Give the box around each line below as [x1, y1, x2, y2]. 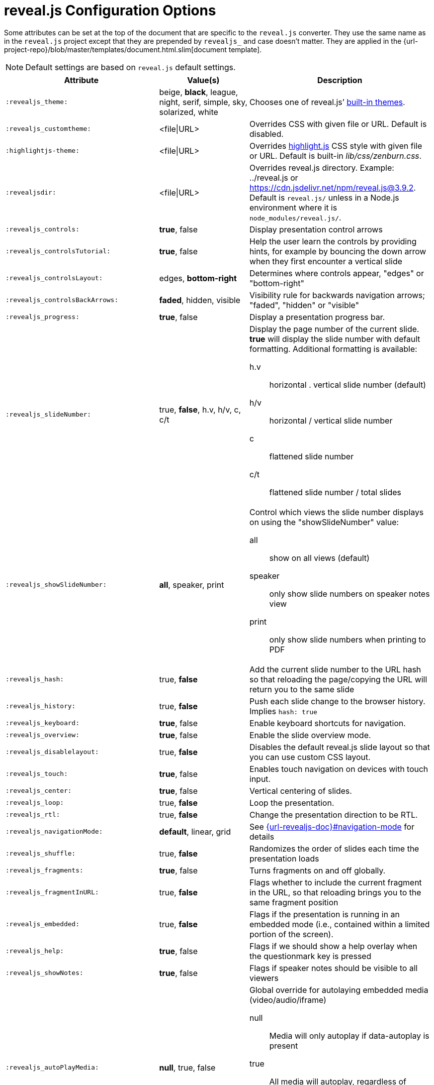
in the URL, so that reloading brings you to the [249, 887, 422, 897]
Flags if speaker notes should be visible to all [249, 963, 418, 973]
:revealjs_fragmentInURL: [5, 888, 99, 896]
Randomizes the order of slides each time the [249, 843, 419, 854]
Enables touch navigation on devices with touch [249, 763, 429, 774]
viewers [249, 973, 279, 983]
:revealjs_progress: [5, 313, 80, 321]
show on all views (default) [269, 552, 370, 563]
